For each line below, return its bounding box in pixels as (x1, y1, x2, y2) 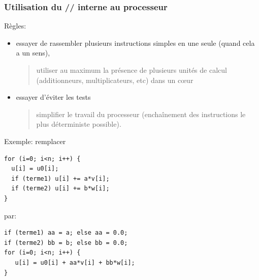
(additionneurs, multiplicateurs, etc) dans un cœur (36, 74, 193, 85)
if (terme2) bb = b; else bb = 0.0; (4, 239, 128, 246)
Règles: (4, 20, 26, 31)
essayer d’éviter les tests (16, 92, 91, 102)
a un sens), (16, 47, 50, 58)
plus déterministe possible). (36, 119, 121, 129)
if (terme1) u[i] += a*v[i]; (11, 175, 110, 182)
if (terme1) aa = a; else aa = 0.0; (4, 229, 128, 237)
